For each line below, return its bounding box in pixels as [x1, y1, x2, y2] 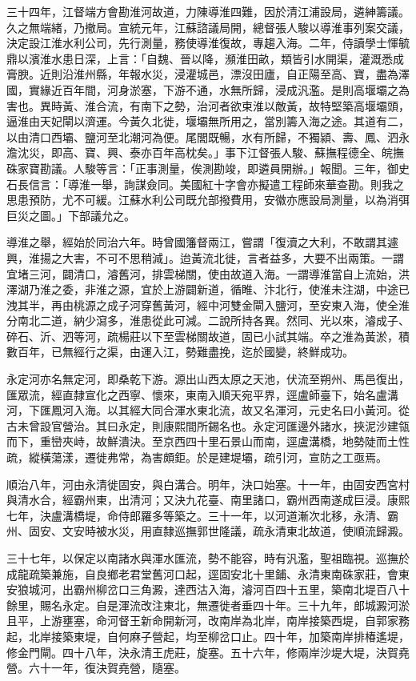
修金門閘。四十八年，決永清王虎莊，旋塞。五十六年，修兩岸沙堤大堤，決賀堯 [6, 643, 410, 660]
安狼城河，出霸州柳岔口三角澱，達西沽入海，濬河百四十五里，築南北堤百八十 [6, 581, 410, 598]
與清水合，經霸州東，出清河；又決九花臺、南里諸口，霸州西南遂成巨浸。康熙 [6, 491, 410, 508]
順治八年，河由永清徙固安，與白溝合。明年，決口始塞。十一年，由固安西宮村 [6, 475, 410, 492]
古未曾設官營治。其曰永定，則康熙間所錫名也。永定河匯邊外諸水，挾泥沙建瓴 [6, 417, 410, 434]
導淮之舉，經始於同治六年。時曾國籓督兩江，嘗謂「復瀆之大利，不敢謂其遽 [6, 234, 398, 250]
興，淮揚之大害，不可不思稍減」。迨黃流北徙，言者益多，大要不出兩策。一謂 [6, 249, 404, 266]
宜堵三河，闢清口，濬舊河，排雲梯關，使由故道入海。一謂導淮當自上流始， [6, 265, 398, 282]
